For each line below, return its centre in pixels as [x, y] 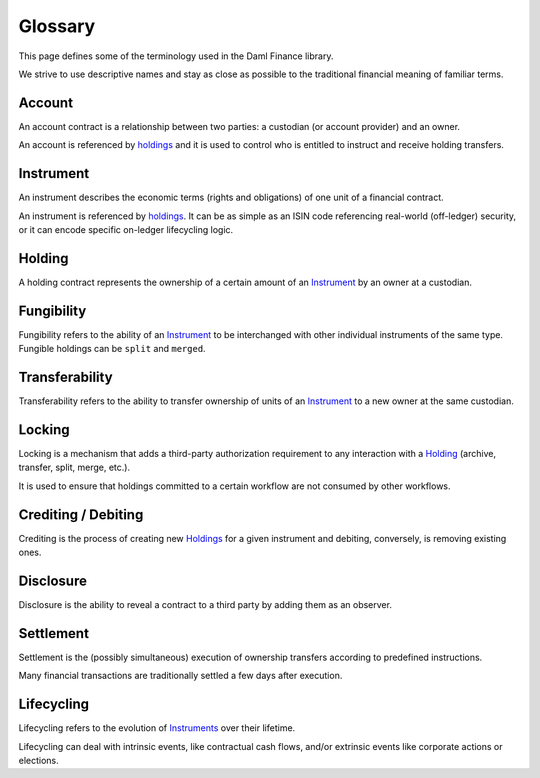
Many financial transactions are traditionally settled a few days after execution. [180, 676]
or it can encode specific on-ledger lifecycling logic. [126, 229]
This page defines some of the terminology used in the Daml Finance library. [176, 56]
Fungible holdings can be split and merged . [112, 349]
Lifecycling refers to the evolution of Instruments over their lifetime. [157, 728]
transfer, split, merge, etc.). [74, 467]
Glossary [57, 26]
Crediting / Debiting [81, 514]
